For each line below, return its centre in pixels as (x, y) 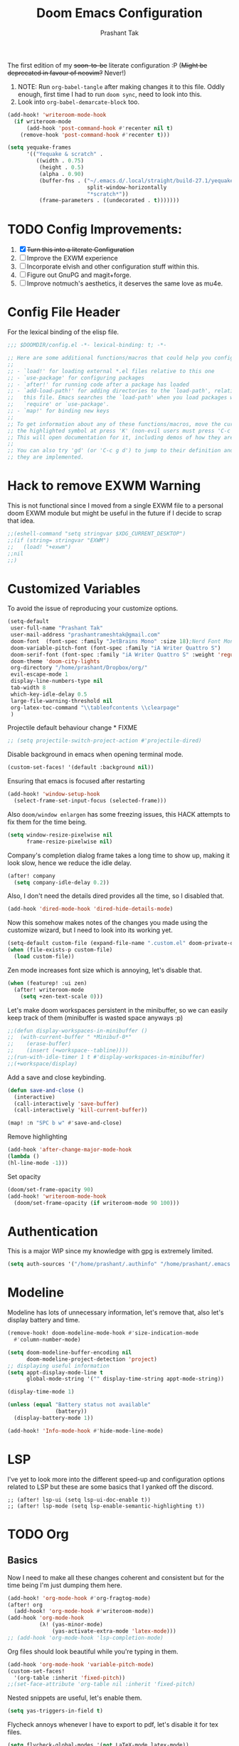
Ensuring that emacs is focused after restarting (76, 781)
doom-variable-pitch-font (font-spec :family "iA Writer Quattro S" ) (116, 648)
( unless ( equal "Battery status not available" (79, 1405)
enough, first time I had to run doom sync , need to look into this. (110, 94)
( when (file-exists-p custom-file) (60, 950)
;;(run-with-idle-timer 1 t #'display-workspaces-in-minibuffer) (106, 1057)
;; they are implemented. (46, 457)
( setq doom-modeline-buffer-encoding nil (70, 1352)
